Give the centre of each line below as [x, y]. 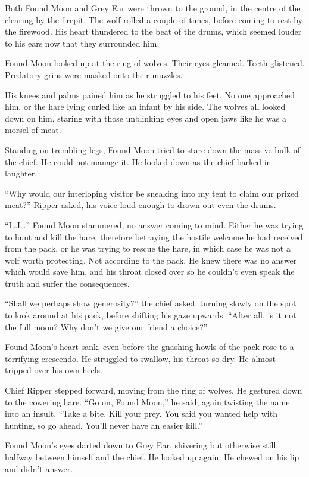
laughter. [21, 173]
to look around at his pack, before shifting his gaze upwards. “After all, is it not [151, 315]
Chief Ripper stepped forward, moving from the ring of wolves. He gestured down [154, 390]
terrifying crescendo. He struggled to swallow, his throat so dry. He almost [140, 358]
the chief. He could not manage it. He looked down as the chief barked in [138, 161]
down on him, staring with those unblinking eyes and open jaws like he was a [146, 118]
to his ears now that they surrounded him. [82, 43]
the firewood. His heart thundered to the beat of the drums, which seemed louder [153, 31]
